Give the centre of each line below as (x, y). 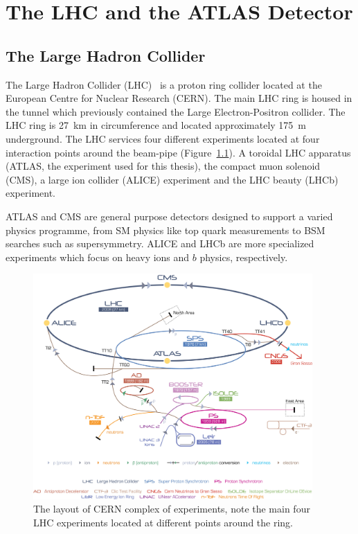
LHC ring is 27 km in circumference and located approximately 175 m (156, 125)
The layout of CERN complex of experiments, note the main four (172, 509)
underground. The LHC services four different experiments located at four (163, 138)
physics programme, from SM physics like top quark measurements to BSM (165, 230)
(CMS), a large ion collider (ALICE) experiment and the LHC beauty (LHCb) (172, 179)
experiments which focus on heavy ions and (98, 257)
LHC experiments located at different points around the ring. (163, 522)
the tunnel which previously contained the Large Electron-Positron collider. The (176, 111)
